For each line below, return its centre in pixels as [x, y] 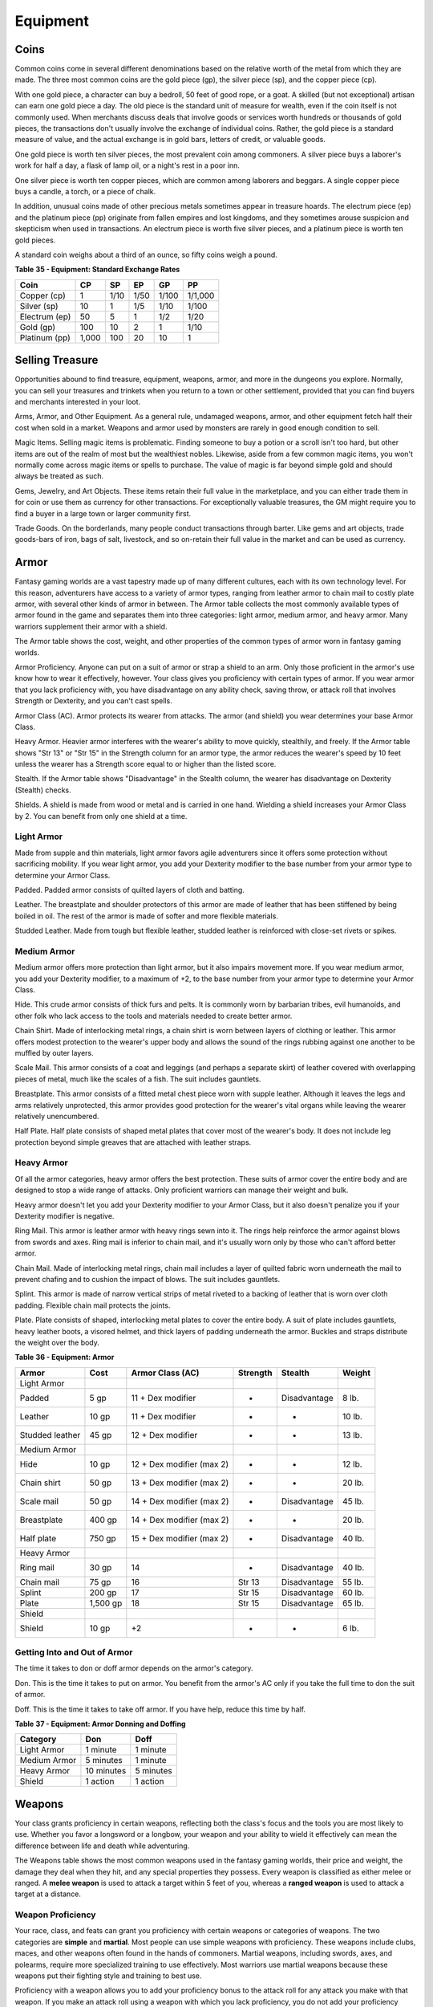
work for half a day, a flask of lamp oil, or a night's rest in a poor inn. [127, 165]
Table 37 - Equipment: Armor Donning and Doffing [100, 1724]
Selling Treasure [57, 360]
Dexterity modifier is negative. [65, 1216]
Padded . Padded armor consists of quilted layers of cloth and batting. [129, 890]
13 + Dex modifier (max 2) [180, 1483]
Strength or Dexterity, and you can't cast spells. [93, 701]
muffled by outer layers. [54, 1052]
